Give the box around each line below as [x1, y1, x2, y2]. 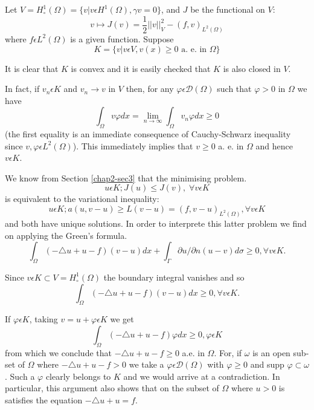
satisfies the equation [5, 394, 83, 406]
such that [217, 82, 252, 95]
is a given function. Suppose [70, 32, 174, 45]
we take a [129, 358, 164, 371]
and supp [250, 358, 284, 371]
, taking [29, 313, 58, 325]
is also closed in [223, 62, 281, 74]
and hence [255, 139, 293, 152]
